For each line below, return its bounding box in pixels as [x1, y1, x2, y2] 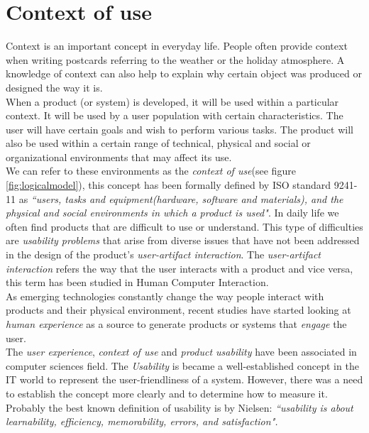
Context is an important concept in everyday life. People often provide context [6, 38, 348, 53]
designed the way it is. [6, 80, 103, 94]
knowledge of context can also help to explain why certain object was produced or [6, 66, 362, 81]
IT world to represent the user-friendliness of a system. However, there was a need [6, 372, 363, 387]
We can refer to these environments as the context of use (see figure [6, 163, 296, 178]
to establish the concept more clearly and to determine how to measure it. [6, 385, 328, 400]
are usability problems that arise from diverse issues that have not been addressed [6, 233, 360, 248]
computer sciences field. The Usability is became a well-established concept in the [6, 358, 359, 373]
